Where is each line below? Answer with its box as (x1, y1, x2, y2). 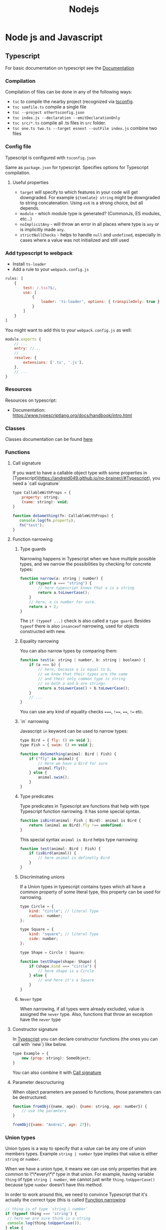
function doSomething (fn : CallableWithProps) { (12, 513, 113, 518)
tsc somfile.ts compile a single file (12, 104, 86, 110)
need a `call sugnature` (12, 481, 60, 487)
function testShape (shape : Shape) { (19, 959, 96, 964)
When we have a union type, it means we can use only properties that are (5, 1166, 157, 1172)
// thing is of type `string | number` (5, 1206, 88, 1212)
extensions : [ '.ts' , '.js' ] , (23, 360, 84, 365)
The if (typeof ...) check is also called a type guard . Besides (19, 618, 151, 624)
